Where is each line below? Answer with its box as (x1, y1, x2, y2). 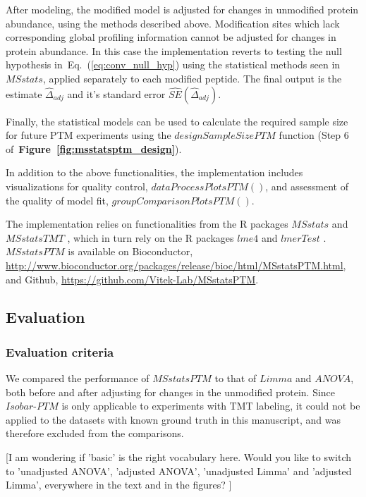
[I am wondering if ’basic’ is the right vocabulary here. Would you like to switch (6, 450, 352, 465)
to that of (214, 371, 257, 386)
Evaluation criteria (6, 343, 114, 360)
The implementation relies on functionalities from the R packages (6, 216, 288, 231)
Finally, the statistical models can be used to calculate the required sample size (6, 113, 348, 128)
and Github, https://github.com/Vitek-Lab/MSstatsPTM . (6, 271, 259, 286)
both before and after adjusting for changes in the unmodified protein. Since (6, 384, 336, 399)
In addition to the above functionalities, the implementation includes (6, 165, 303, 180)
